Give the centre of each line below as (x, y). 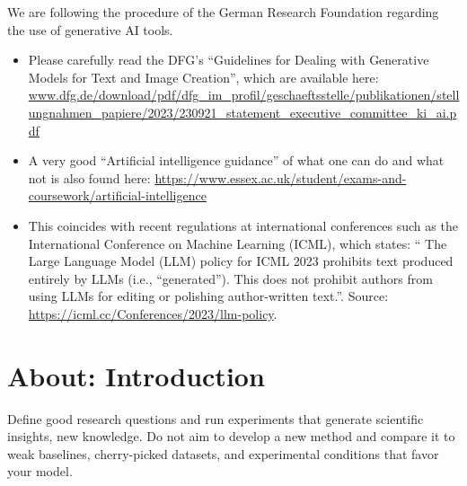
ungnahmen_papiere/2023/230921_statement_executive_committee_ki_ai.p (242, 112)
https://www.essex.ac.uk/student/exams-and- (281, 177)
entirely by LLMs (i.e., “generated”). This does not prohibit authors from (230, 278)
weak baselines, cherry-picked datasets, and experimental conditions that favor (223, 453)
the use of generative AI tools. (90, 29)
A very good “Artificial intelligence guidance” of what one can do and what (236, 160)
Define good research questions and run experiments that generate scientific (216, 418)
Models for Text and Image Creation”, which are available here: (203, 77)
